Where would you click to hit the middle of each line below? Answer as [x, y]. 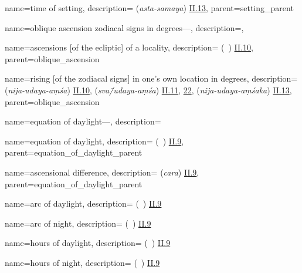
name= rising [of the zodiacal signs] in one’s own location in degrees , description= [151, 78]
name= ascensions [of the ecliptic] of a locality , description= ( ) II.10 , [129, 47]
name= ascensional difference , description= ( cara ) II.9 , [102, 172]
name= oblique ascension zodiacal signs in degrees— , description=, [124, 27]
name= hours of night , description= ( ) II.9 [82, 262]
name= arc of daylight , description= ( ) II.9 [83, 203]
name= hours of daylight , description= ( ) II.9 [88, 243]
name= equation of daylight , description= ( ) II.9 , [94, 141]
